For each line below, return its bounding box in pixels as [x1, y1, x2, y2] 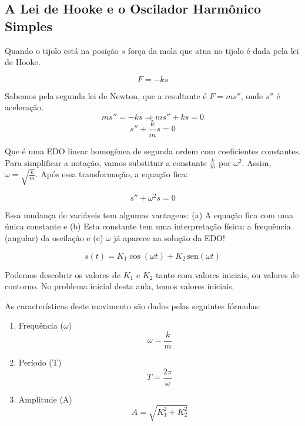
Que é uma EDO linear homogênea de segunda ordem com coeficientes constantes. [5, 145, 301, 157]
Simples [5, 16, 52, 35]
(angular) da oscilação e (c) [5, 231, 103, 244]
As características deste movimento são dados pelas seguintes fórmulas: [5, 299, 260, 312]
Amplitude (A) [18, 393, 72, 405]
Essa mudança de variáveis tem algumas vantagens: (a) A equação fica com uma [5, 208, 293, 221]
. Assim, [242, 156, 272, 168]
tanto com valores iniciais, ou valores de [156, 268, 299, 280]
